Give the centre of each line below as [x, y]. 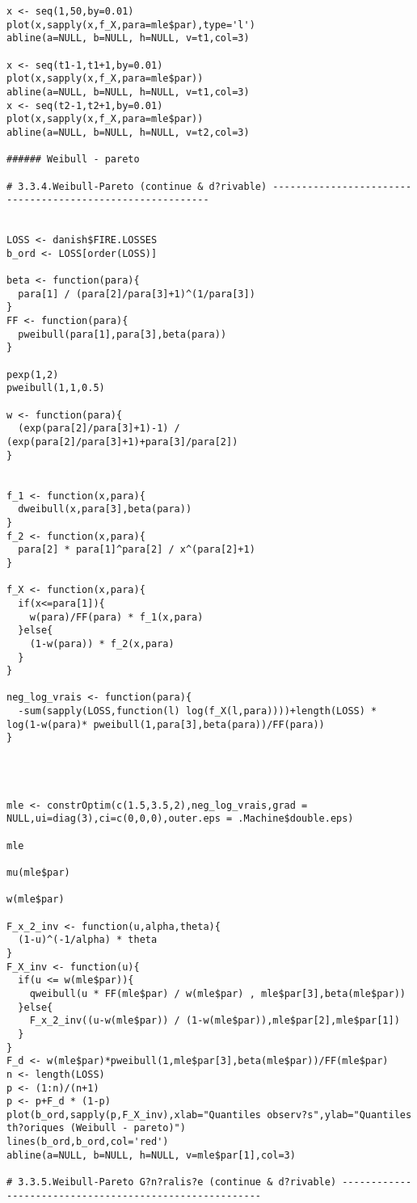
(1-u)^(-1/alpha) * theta [88, 940]
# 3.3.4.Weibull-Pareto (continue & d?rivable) [137, 186]
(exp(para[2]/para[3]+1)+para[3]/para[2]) [122, 442]
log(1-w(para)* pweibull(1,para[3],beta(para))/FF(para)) [166, 724]
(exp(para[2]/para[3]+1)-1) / [99, 429]
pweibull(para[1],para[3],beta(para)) [122, 334]
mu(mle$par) [38, 873]
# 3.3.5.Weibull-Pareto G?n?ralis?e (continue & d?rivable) [172, 1182]
